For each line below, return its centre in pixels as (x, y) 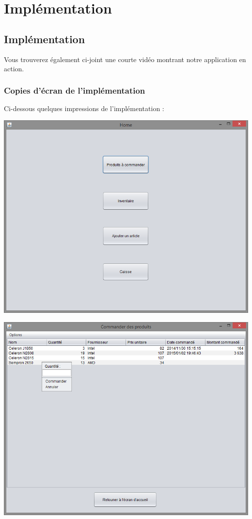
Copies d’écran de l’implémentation (75, 90)
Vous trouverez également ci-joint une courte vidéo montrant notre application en (125, 59)
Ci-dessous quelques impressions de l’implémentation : (84, 108)
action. (14, 69)
